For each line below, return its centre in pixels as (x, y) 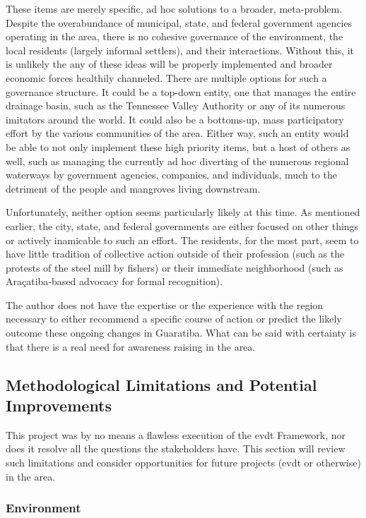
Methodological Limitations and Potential (161, 384)
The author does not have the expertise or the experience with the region (165, 305)
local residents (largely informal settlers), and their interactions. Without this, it (180, 50)
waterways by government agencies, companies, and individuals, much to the (171, 175)
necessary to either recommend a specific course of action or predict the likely (174, 319)
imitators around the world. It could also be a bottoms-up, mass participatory (175, 119)
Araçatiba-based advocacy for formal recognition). (114, 281)
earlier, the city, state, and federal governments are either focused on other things (182, 225)
